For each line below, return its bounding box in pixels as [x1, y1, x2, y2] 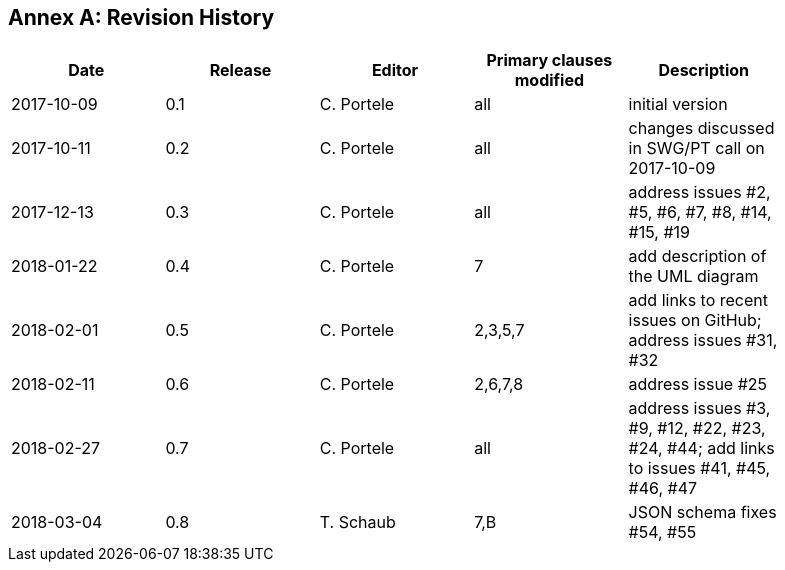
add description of [628, 246, 767, 267]
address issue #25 [628, 374, 768, 395]
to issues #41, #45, [628, 458, 771, 479]
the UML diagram [628, 266, 759, 287]
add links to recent [628, 290, 768, 311]
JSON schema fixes [628, 502, 777, 523]
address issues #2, [628, 182, 771, 203]
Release [209, 60, 272, 81]
